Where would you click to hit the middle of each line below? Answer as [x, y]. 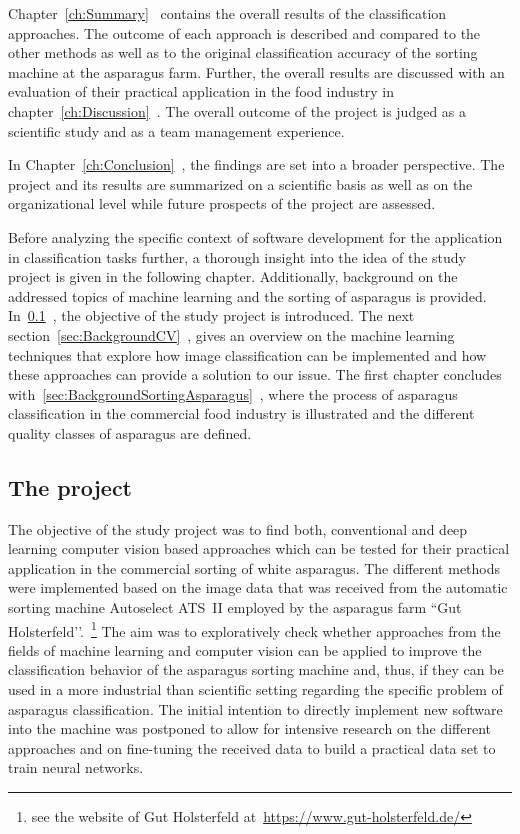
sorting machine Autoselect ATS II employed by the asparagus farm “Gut [235, 607]
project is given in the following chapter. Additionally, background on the [233, 276]
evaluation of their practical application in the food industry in [201, 91]
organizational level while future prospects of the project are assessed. [222, 203]
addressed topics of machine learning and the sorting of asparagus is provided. [247, 295]
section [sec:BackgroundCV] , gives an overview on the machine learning [231, 334]
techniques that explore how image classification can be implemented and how [247, 354]
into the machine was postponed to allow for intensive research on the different [250, 728]
